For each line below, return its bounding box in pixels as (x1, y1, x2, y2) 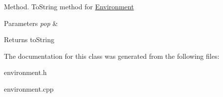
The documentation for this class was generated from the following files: (4, 50, 220, 61)
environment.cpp (4, 83, 54, 94)
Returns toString (4, 34, 55, 45)
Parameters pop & (4, 18, 58, 28)
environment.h (4, 67, 47, 77)
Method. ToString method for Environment (4, 1, 134, 11)
